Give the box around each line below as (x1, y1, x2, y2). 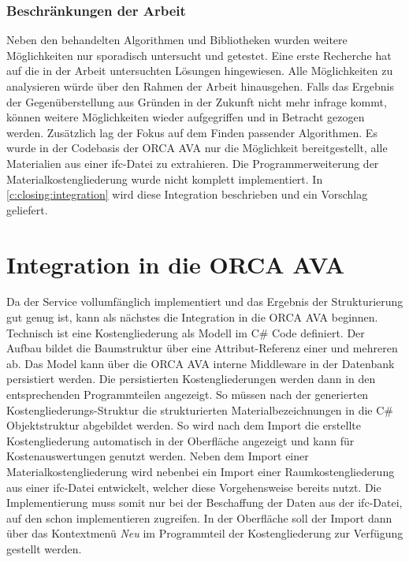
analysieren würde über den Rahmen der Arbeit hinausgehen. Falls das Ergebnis (6, 78, 395, 94)
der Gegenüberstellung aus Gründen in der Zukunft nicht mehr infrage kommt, (6, 93, 387, 110)
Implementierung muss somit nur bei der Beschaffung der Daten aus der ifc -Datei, (6, 494, 403, 511)
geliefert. (6, 201, 48, 218)
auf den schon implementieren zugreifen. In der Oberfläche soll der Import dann (6, 509, 392, 526)
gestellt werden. (6, 540, 82, 556)
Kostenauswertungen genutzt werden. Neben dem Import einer (6, 448, 309, 464)
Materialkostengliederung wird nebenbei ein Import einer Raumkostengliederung (6, 463, 395, 479)
